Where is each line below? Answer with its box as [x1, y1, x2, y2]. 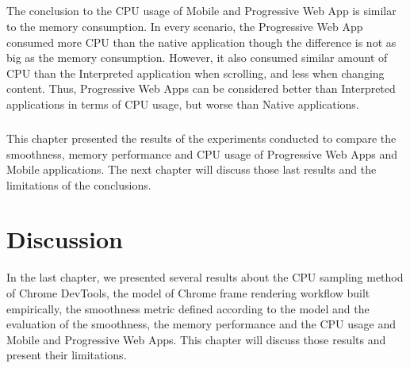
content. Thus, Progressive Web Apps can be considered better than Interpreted [6, 80, 396, 97]
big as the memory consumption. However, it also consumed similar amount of [6, 49, 388, 66]
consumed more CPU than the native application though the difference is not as [6, 33, 397, 50]
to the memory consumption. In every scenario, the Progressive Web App [6, 17, 363, 34]
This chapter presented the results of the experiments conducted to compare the [6, 129, 397, 146]
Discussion [6, 223, 123, 255]
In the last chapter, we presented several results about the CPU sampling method [6, 269, 404, 286]
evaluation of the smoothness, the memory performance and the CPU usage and [6, 316, 396, 332]
